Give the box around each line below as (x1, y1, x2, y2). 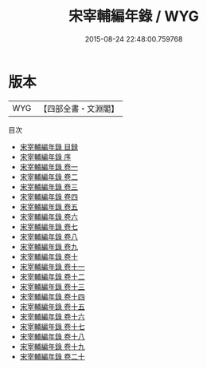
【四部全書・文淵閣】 (39, 103, 119, 114)
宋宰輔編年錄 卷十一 (19, 261, 85, 272)
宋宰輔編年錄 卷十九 (19, 341, 85, 351)
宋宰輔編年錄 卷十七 (19, 321, 85, 331)
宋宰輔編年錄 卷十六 (19, 311, 85, 321)
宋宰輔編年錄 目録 (19, 141, 78, 152)
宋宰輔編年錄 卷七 (19, 221, 78, 232)
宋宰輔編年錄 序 (19, 152, 72, 161)
